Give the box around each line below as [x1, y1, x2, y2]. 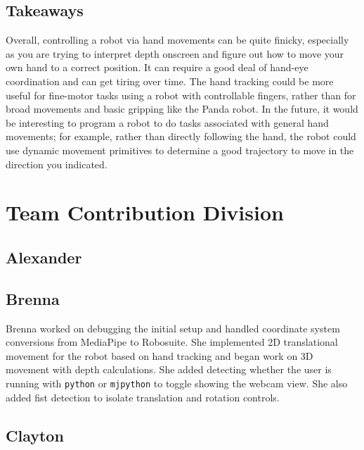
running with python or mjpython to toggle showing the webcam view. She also [6, 375, 348, 390]
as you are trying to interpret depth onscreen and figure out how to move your [6, 46, 344, 61]
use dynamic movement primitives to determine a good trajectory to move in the [6, 142, 354, 157]
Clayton [6, 424, 64, 446]
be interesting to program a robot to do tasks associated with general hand [6, 115, 329, 130]
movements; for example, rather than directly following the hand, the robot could [6, 129, 356, 144]
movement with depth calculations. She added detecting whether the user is [6, 362, 332, 377]
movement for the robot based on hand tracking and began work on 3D [6, 348, 313, 363]
